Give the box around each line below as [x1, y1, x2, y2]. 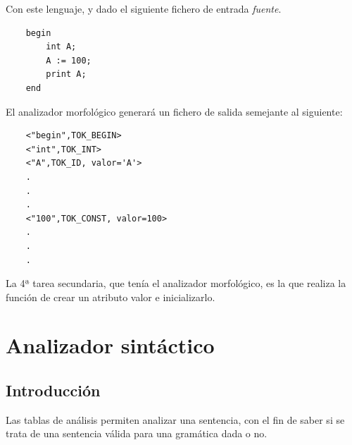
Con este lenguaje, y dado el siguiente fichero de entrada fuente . [6, 1, 282, 16]
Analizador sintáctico [6, 331, 215, 360]
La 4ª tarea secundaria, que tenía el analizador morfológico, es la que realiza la [6, 276, 346, 291]
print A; [46, 69, 87, 80]
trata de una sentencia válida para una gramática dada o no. [6, 426, 268, 441]
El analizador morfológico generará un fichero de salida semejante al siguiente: [6, 104, 343, 118]
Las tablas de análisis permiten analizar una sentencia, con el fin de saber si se [6, 412, 345, 427]
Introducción [6, 379, 101, 401]
